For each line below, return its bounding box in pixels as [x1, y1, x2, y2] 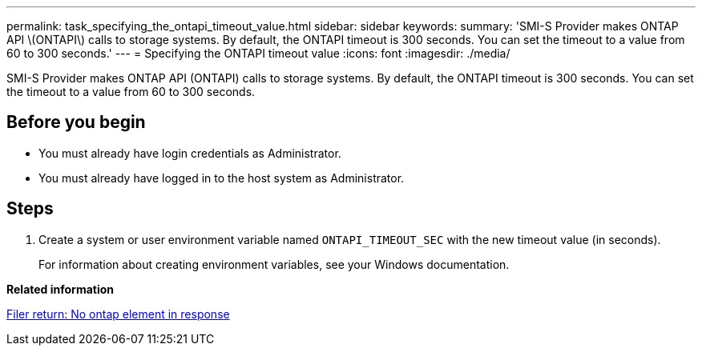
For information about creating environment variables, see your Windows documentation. [38, 257, 510, 271]
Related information [6, 282, 115, 296]
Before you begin [6, 112, 146, 133]
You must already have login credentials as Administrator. [38, 146, 341, 160]
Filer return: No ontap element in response [6, 306, 230, 321]
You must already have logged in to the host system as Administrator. [38, 170, 405, 185]
